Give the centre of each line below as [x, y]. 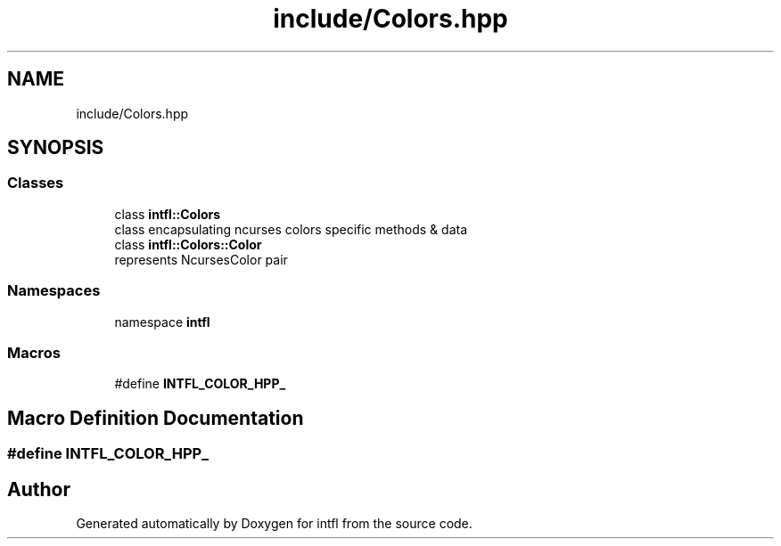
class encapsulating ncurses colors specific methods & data [291, 229]
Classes [36, 183]
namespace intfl [162, 322]
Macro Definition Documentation [156, 418]
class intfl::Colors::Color [188, 244]
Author [39, 489]
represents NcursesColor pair [201, 259]
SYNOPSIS [56, 148]
